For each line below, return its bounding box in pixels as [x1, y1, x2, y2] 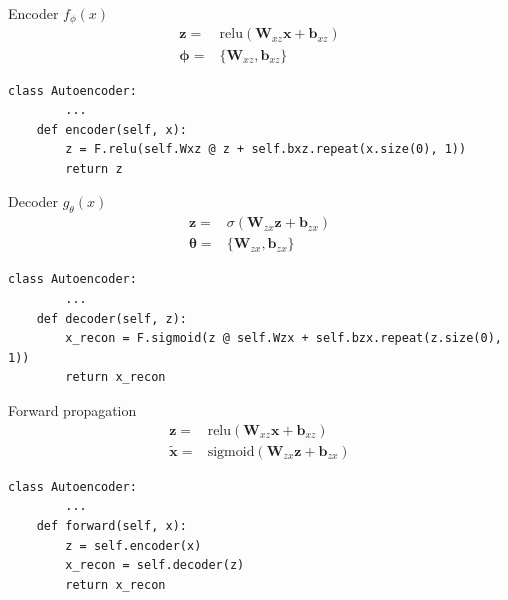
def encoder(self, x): [36, 122, 187, 137]
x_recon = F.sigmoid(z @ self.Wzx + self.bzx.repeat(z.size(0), [65, 331, 502, 346]
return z [65, 161, 123, 176]
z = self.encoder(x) [65, 538, 202, 553]
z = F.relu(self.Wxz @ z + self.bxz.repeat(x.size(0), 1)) [65, 142, 467, 157]
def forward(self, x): [36, 518, 187, 533]
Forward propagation [8, 399, 137, 420]
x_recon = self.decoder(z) [65, 558, 245, 573]
